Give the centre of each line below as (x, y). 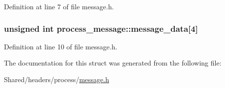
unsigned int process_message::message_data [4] (101, 28)
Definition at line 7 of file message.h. (59, 6)
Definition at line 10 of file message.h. (61, 46)
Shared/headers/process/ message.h (56, 79)
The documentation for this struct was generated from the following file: (113, 63)
